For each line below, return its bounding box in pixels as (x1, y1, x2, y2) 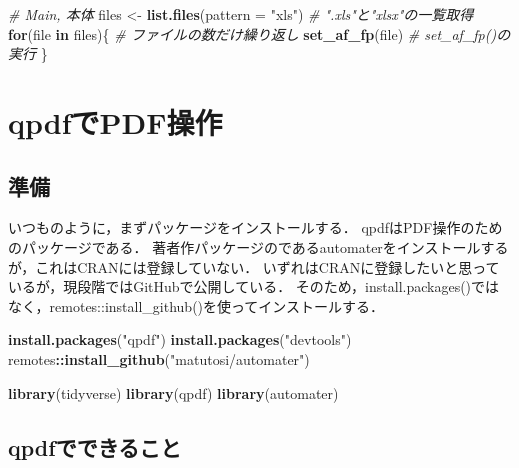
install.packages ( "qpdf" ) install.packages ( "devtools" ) (8, 329, 352, 350)
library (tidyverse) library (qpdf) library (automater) (8, 382, 339, 403)
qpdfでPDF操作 (8, 101, 223, 142)
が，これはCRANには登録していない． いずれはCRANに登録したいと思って (8, 256, 500, 277)
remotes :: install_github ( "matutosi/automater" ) (8, 348, 310, 369)
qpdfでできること (8, 431, 182, 462)
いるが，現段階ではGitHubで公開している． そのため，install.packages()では (8, 276, 500, 297)
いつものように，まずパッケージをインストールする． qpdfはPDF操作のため (8, 217, 503, 238)
